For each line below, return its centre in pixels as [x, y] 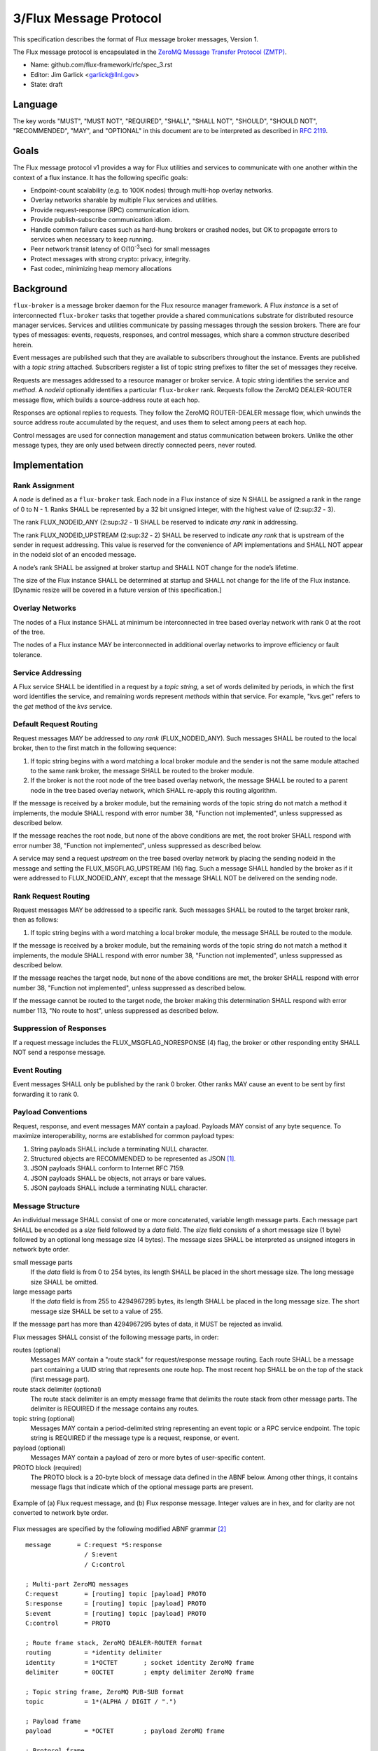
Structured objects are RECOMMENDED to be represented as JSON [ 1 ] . [133, 1158]
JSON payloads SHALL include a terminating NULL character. [119, 1188]
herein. [23, 345]
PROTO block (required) [47, 1467]
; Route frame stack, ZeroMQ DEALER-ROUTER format [114, 1643]
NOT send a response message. [59, 1052]
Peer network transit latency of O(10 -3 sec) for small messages [120, 249]
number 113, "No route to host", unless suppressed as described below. [116, 1010]
